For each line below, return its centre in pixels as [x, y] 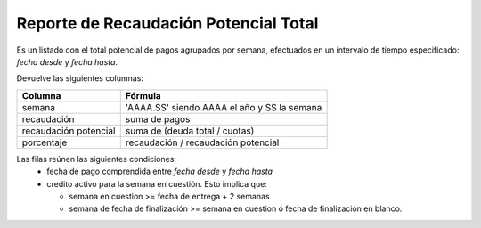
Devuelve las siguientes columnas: [80, 78]
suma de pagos [158, 118]
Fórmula [143, 95]
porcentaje [45, 142]
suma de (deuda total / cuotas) [190, 131]
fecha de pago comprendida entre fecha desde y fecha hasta [160, 171]
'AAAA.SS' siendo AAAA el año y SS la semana [224, 107]
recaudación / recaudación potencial [202, 142]
